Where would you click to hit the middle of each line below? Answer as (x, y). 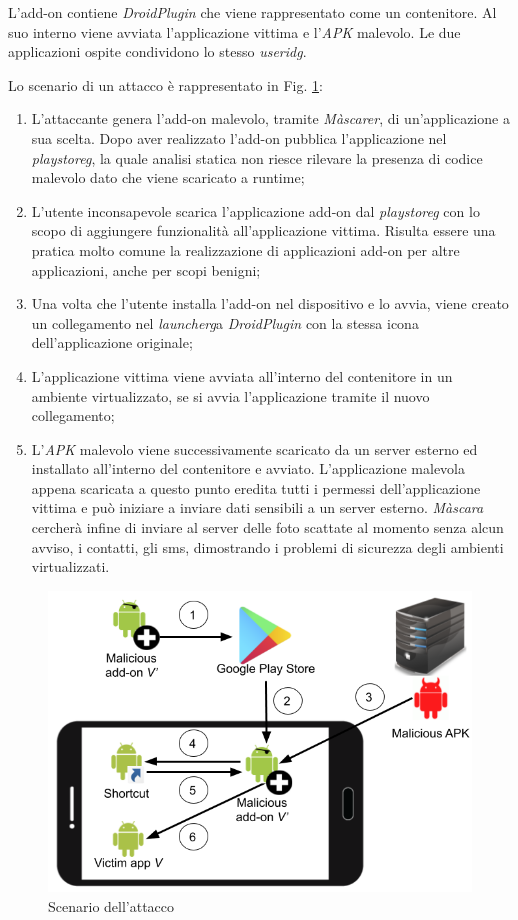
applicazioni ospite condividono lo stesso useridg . (157, 51)
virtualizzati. (70, 566)
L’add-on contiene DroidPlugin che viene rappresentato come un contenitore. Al (252, 12)
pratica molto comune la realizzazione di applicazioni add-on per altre (245, 249)
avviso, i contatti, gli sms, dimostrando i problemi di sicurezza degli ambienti (267, 546)
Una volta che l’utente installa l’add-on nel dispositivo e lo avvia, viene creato (270, 303)
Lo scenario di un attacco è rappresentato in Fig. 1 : (165, 84)
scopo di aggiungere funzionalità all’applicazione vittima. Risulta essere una (263, 230)
